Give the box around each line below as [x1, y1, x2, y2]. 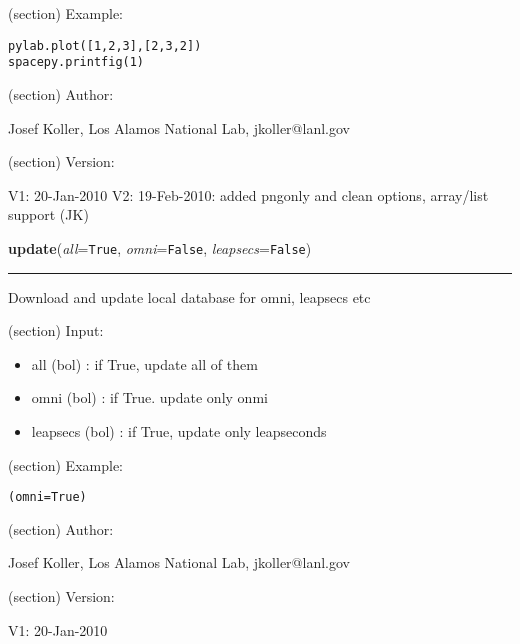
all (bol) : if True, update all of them [31, 353, 258, 374]
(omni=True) [8, 490, 87, 505]
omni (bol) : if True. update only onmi [31, 387, 268, 408]
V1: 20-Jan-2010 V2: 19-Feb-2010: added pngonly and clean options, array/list [8, 184, 489, 205]
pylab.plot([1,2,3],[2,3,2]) [8, 38, 202, 53]
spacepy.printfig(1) [8, 55, 145, 70]
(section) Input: [8, 320, 104, 341]
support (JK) [8, 204, 89, 225]
